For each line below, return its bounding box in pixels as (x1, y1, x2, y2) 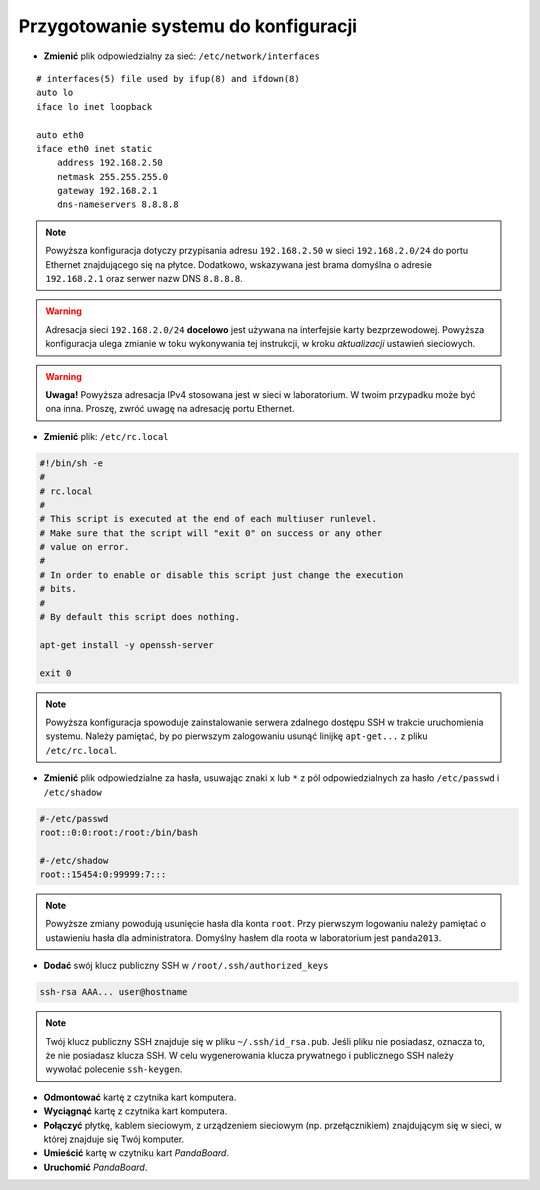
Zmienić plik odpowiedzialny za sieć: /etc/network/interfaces (43, 50, 320, 62)
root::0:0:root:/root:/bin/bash (39, 826, 199, 838)
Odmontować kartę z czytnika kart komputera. (43, 1091, 237, 1103)
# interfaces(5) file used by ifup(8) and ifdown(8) (36, 73, 300, 84)
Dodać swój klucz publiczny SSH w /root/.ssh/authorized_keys (43, 960, 329, 972)
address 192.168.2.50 (56, 157, 164, 169)
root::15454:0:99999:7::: (39, 869, 167, 880)
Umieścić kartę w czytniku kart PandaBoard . (43, 1147, 230, 1159)
